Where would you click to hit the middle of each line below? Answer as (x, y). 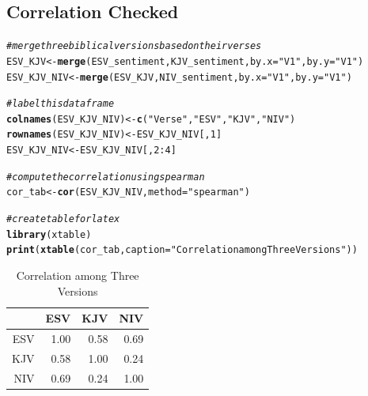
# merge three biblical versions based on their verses (134, 46)
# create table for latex (63, 219)
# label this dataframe (61, 104)
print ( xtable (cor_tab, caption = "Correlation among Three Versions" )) (182, 250)
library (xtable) (49, 234)
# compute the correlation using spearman (106, 177)
